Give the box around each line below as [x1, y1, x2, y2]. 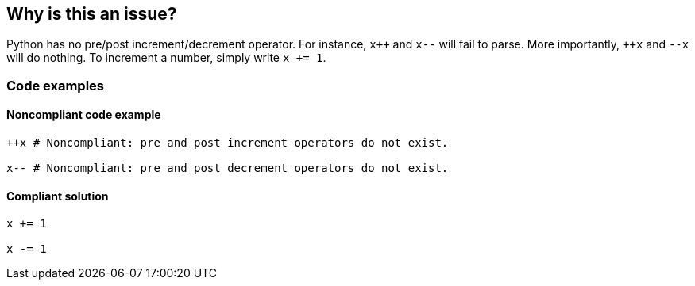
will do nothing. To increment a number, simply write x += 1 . [6, 51, 326, 65]
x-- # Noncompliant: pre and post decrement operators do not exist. [6, 162, 449, 175]
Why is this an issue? [6, 4, 177, 24]
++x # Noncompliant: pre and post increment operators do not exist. [6, 136, 449, 150]
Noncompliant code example [6, 108, 161, 122]
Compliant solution [6, 189, 109, 203]
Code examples [6, 77, 105, 93]
